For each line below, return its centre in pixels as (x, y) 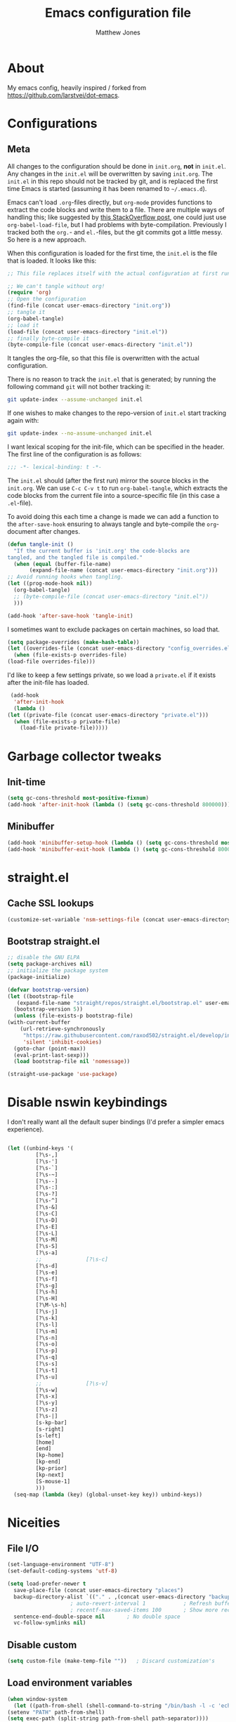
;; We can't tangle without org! (56, 286)
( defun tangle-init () (40, 544)
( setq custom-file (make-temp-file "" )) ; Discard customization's (111, 1661)
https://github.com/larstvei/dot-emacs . (64, 95)
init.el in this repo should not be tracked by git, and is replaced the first (113, 181)
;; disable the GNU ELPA (44, 958)
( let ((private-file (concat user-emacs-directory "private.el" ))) (108, 715)
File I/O (23, 1548)
